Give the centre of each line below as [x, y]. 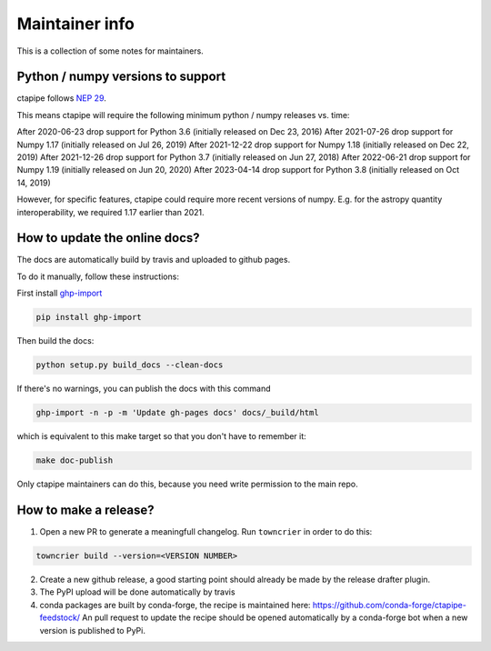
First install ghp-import [60, 293]
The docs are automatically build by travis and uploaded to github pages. [154, 260]
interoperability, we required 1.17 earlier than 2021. [110, 212]
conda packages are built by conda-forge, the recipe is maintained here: [175, 605]
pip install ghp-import [89, 317]
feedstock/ [60, 617]
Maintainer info [76, 24]
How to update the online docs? [108, 238]
